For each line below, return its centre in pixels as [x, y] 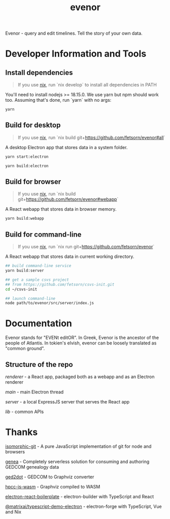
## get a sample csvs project [37, 280]
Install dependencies [39, 73]
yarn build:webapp [25, 219]
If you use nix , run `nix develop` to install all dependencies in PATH [87, 85]
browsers [15, 451]
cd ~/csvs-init [21, 289]
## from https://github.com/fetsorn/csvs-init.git [60, 284]
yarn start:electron [27, 157]
